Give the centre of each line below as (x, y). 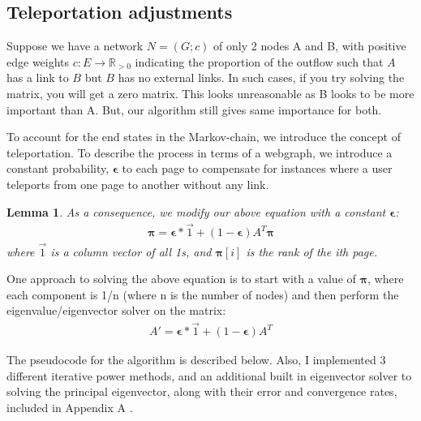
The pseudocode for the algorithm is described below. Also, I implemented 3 (196, 360)
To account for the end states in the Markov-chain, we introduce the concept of (204, 137)
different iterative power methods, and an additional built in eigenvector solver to (209, 375)
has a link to (38, 77)
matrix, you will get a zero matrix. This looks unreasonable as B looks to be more (210, 93)
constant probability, (58, 168)
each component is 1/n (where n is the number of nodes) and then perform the (203, 294)
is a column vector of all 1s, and (131, 251)
